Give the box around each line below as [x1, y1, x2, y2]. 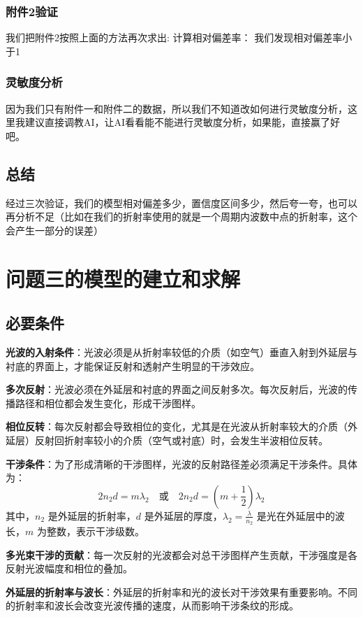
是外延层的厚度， [144, 508, 223, 523]
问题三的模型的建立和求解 [6, 264, 241, 292]
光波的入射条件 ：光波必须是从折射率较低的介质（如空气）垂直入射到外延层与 [6, 344, 357, 359]
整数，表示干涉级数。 [46, 523, 145, 538]
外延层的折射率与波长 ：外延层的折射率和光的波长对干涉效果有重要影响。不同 [6, 584, 357, 599]
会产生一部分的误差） [6, 222, 103, 237]
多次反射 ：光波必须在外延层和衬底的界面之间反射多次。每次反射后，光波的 [6, 382, 348, 397]
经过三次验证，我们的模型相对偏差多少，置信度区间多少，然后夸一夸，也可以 [6, 195, 357, 210]
